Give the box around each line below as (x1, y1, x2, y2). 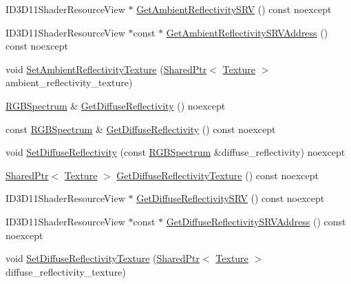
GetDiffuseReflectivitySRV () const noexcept (136, 191, 325, 205)
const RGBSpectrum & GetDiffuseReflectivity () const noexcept (6, 121, 276, 136)
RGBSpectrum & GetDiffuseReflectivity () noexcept (6, 98, 226, 112)
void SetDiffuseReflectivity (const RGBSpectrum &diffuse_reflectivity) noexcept (6, 145, 345, 159)
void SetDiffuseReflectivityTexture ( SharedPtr (6, 251, 200, 265)
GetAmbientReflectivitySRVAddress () (166, 25, 328, 39)
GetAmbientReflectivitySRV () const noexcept (136, 2, 332, 16)
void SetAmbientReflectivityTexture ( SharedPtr (6, 61, 207, 76)
